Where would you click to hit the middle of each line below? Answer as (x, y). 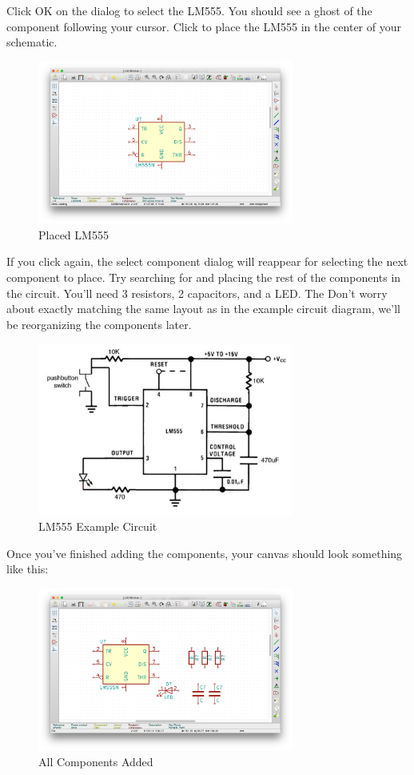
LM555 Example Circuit (98, 526)
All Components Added (96, 761)
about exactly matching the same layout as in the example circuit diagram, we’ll (203, 309)
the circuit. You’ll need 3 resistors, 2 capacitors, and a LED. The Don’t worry (197, 293)
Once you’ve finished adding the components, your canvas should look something (205, 553)
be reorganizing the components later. (99, 324)
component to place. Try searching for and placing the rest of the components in (204, 277)
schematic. (32, 42)
